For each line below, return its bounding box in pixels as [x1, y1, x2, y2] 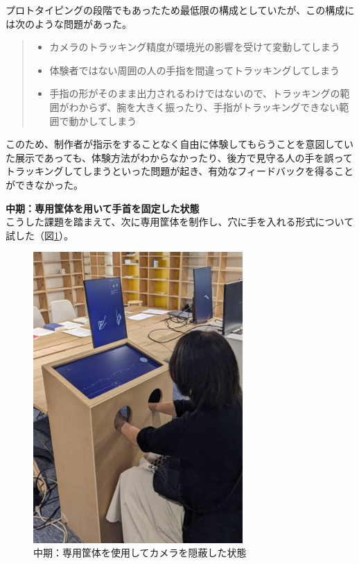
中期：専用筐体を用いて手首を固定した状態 [6, 200, 200, 215]
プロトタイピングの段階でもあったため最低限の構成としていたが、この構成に [6, 3, 355, 17]
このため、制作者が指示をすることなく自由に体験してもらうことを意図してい [6, 137, 354, 151]
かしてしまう [78, 113, 137, 128]
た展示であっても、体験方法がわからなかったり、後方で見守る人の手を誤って [6, 150, 353, 164]
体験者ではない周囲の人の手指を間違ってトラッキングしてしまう [49, 62, 340, 77]
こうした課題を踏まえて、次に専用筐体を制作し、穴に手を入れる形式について [6, 214, 354, 229]
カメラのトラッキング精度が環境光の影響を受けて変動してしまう [49, 40, 340, 54]
